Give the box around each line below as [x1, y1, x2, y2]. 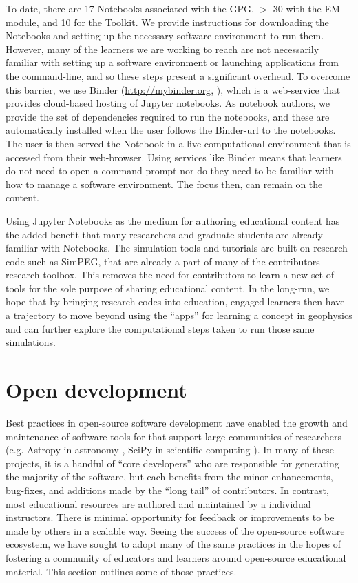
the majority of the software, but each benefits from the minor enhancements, [6, 469, 333, 484]
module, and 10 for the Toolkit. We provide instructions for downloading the [6, 14, 329, 29]
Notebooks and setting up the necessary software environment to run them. [6, 28, 324, 43]
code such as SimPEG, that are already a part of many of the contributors [6, 254, 320, 268]
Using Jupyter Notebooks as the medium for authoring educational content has [6, 213, 340, 227]
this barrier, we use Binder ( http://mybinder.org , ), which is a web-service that [6, 82, 341, 96]
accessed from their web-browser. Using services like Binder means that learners [6, 150, 342, 164]
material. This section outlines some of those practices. [6, 564, 237, 578]
